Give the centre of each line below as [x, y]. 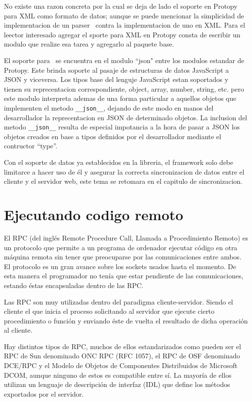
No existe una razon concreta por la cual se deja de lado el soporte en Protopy [121, 6]
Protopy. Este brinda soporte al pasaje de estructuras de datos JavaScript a [117, 70]
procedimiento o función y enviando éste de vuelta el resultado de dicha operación [126, 320]
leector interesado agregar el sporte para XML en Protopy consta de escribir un [122, 34]
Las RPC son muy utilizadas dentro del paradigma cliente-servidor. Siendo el [118, 301]
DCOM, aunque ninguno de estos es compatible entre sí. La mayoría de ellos [118, 375]
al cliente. [18, 330]
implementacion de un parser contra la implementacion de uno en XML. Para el [125, 25]
